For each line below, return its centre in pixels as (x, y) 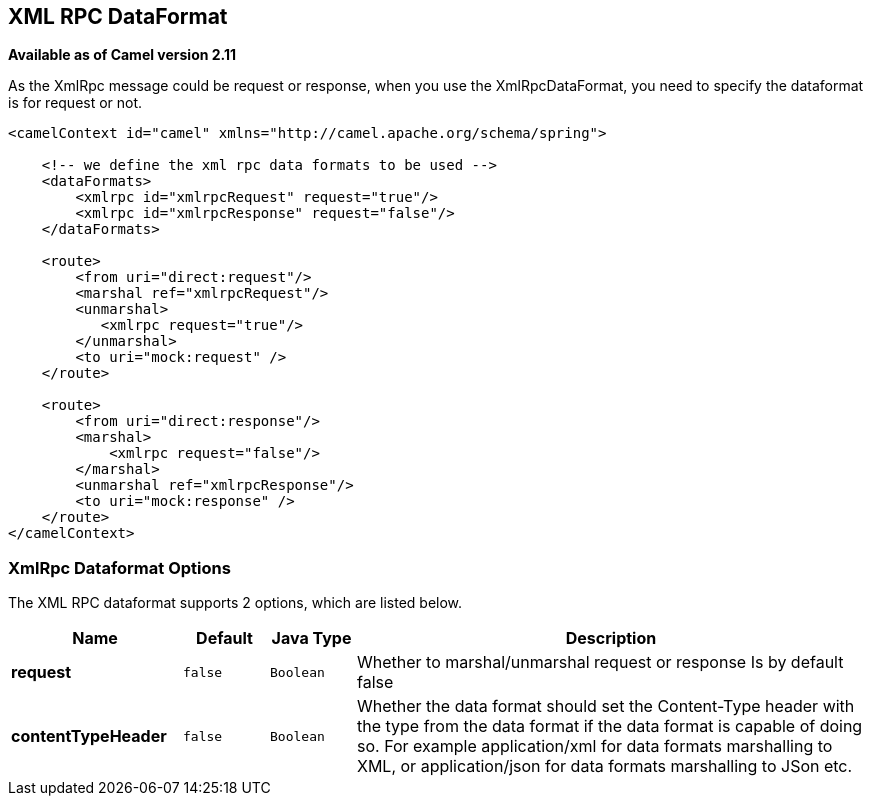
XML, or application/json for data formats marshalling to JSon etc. (605, 766)
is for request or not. (75, 103)
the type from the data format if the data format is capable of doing (610, 726)
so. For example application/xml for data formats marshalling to (595, 746)
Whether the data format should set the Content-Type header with (606, 706)
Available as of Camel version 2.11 (122, 55)
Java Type (311, 638)
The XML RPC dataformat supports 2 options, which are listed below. (235, 603)
